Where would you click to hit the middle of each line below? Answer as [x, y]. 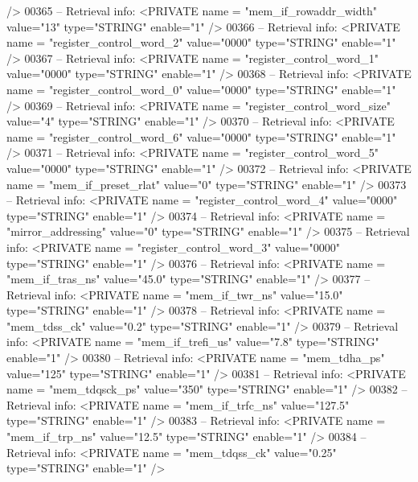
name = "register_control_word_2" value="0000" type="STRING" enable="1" [201, 42]
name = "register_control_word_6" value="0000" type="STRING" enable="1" [201, 136]
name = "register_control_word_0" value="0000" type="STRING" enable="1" [201, 89]
